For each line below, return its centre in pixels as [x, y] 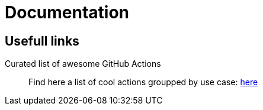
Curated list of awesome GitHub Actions [83, 64]
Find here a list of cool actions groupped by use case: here [143, 82]
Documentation [67, 12]
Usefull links [42, 41]
